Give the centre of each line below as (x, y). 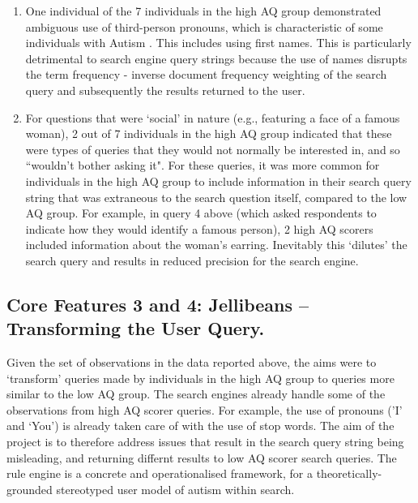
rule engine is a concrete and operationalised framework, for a (160, 473)
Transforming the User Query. (136, 328)
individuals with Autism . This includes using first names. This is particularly (218, 43)
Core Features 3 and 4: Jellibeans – (158, 304)
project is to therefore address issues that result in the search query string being (205, 442)
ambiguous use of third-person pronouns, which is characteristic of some (204, 26)
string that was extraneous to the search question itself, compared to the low (216, 197)
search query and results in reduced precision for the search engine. (192, 260)
